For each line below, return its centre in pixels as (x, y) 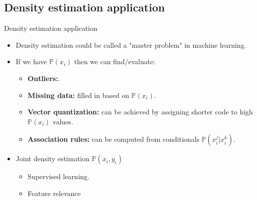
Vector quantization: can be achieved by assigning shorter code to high (140, 112)
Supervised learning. (59, 176)
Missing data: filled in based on (78, 95)
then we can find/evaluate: (115, 61)
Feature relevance (54, 193)
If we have (31, 61)
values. (63, 121)
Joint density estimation (53, 158)
